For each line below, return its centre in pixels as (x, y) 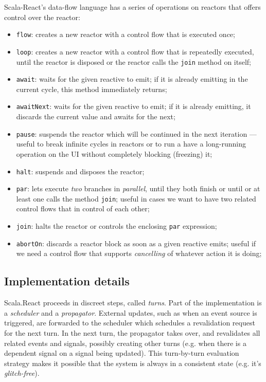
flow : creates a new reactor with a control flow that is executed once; (126, 34)
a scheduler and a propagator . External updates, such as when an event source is (131, 312)
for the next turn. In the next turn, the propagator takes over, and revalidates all (132, 332)
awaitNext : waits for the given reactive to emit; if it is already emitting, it (134, 106)
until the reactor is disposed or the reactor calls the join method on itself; (134, 61)
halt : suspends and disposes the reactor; (80, 171)
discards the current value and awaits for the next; (96, 116)
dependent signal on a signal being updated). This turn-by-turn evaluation (122, 353)
